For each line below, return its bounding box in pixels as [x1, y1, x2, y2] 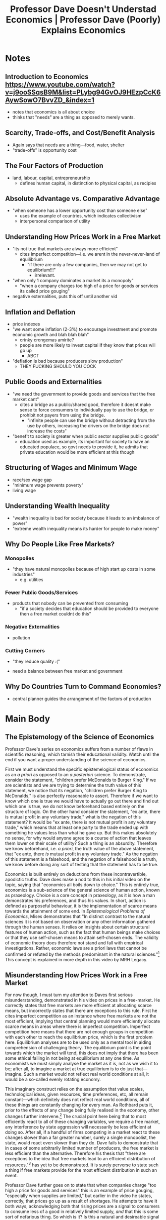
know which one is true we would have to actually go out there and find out [5, 798, 159, 804]
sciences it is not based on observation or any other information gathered [5, 918, 156, 924]
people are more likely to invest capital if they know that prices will [19, 342, 156, 348]
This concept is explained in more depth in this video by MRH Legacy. [5, 956, 148, 962]
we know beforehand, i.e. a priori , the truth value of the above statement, [5, 845, 155, 851]
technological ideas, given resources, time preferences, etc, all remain [5, 1091, 149, 1098]
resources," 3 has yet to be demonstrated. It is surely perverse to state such [5, 1161, 159, 1168]
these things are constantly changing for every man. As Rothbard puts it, [5, 1102, 154, 1108]
